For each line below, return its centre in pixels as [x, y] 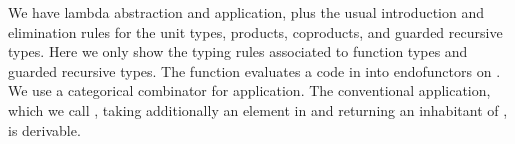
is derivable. [44, 129]
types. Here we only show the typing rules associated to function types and [238, 51]
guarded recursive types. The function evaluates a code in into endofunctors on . [254, 70]
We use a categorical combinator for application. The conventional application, [249, 90]
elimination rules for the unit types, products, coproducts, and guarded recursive [255, 31]
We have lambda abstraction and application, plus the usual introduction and [246, 12]
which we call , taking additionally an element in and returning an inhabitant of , [258, 109]
